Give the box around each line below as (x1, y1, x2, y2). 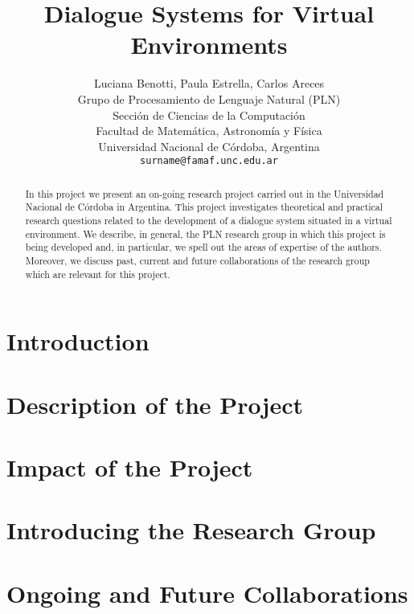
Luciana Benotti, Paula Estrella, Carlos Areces (93, 75, 325, 92)
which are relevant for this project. (25, 267, 170, 280)
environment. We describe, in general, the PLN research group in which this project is (25, 227, 386, 240)
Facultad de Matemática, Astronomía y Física (96, 122, 322, 139)
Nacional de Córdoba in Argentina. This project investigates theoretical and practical (25, 200, 383, 214)
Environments (130, 28, 288, 61)
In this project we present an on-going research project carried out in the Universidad (25, 186, 384, 200)
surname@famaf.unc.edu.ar (140, 155, 278, 167)
